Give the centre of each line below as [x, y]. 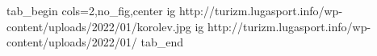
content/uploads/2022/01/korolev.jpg [99, 26]
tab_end [162, 42]
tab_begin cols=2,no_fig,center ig [91, 10]
